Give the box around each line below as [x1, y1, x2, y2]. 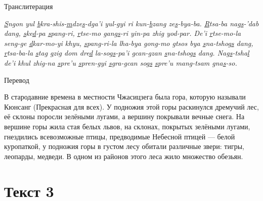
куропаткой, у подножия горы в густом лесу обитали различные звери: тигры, [4, 141, 244, 152]
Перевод [4, 74, 29, 85]
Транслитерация [4, 1, 53, 11]
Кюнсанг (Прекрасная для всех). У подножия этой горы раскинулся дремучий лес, [4, 101, 259, 112]
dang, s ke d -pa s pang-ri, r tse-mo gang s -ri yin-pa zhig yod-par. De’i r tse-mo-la [4, 28, 241, 38]
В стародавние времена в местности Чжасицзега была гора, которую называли [4, 91, 246, 102]
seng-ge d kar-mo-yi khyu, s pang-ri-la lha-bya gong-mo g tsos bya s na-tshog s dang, [4, 37, 253, 48]
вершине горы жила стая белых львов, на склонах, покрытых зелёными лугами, [4, 121, 250, 131]
